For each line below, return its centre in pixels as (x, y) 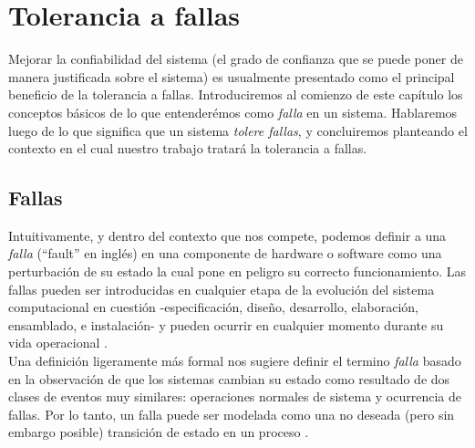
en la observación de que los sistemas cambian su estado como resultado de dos (229, 378)
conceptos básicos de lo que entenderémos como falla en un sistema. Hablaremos (233, 112)
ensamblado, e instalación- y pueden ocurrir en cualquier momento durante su (226, 324)
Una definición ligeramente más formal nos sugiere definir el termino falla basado (235, 361)
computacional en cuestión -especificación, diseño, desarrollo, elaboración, (213, 307)
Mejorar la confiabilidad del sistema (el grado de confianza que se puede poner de (236, 59)
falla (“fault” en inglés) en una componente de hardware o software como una (225, 253)
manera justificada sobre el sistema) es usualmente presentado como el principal (232, 76)
